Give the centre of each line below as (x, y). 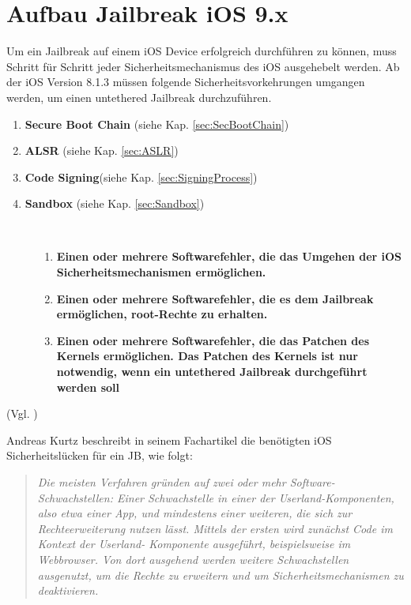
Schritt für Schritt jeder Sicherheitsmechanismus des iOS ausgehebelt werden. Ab (203, 66)
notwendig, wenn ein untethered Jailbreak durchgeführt (212, 372)
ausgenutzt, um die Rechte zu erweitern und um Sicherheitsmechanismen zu (221, 575)
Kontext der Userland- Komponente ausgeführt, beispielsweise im (194, 544)
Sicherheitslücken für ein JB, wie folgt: (100, 455)
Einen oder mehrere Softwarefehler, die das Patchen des (213, 340)
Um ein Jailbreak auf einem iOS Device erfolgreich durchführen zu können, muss (202, 51)
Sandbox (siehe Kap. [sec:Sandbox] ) (115, 203)
